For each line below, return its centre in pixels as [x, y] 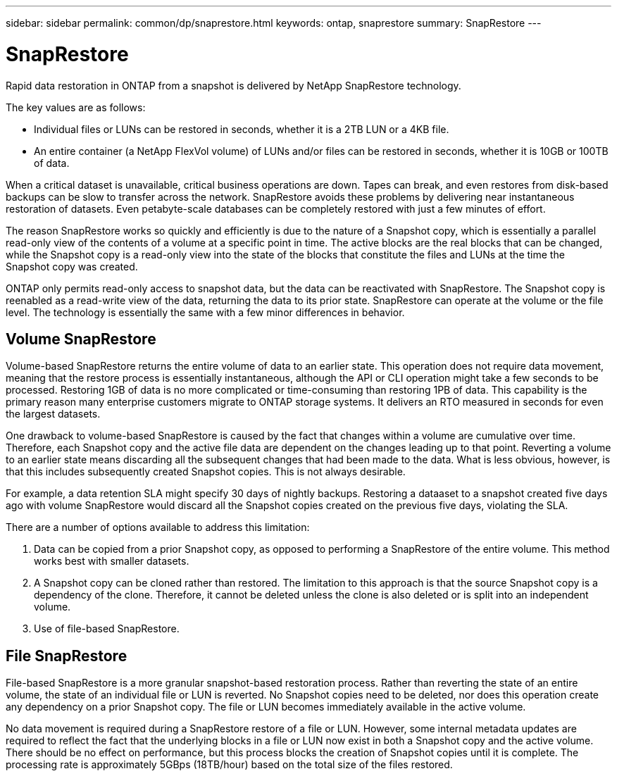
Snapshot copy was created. [72, 266]
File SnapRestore [67, 656]
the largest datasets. [53, 414]
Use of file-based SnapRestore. [107, 629]
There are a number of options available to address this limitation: [158, 527]
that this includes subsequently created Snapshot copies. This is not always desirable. [206, 472]
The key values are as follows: [76, 107]
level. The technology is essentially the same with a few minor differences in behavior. [205, 312]
